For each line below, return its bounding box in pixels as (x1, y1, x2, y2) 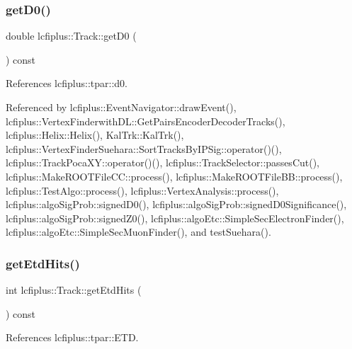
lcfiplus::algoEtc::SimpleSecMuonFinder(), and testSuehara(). (6, 224, 271, 239)
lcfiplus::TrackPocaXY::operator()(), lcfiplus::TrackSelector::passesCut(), (6, 155, 320, 170)
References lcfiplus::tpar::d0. (6, 76, 127, 91)
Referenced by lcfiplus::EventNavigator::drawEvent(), (6, 100, 237, 114)
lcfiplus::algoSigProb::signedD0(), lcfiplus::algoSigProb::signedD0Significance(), (6, 197, 347, 212)
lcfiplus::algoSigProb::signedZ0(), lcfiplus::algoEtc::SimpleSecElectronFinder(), (6, 210, 344, 225)
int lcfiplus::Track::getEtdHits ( (6, 282, 142, 297)
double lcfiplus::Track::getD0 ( (6, 28, 137, 43)
